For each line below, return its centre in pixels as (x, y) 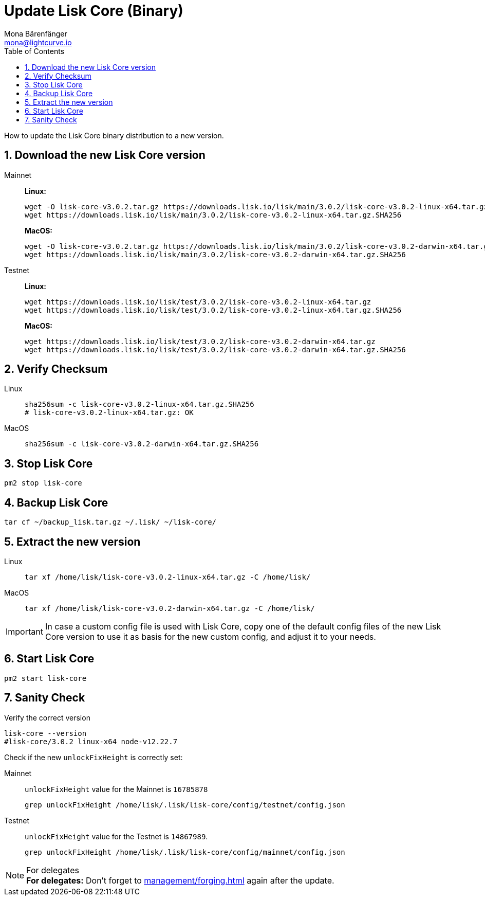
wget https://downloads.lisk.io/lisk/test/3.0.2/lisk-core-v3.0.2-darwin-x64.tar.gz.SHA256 (215, 349)
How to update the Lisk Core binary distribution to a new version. (114, 135)
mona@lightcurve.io (38, 42)
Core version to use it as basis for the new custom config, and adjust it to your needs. (210, 636)
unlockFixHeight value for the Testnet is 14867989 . (116, 836)
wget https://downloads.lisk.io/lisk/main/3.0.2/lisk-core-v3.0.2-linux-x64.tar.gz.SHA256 (213, 215)
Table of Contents (34, 51)
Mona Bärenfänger (36, 33)
